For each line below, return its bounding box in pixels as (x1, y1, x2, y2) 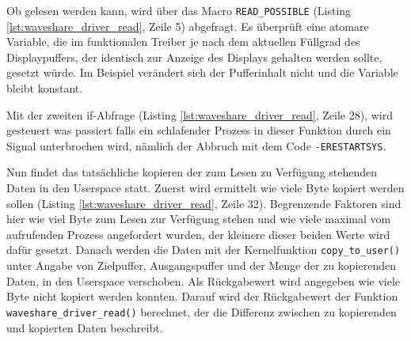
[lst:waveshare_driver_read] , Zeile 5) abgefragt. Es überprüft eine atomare (6, 17, 369, 34)
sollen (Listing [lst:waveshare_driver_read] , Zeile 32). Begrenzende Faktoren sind (6, 195, 401, 211)
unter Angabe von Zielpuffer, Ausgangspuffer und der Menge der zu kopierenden (6, 257, 396, 274)
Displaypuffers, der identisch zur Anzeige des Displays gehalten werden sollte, (6, 48, 382, 65)
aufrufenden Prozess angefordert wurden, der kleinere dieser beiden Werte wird (6, 225, 390, 242)
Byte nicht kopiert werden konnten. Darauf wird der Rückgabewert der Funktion (6, 288, 398, 305)
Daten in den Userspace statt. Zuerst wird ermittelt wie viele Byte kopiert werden (6, 180, 405, 196)
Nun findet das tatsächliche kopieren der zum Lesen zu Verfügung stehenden (6, 164, 378, 180)
